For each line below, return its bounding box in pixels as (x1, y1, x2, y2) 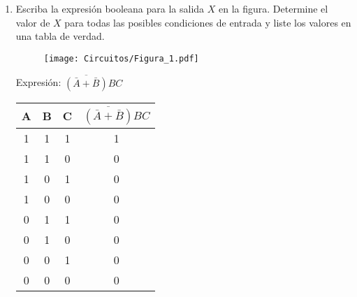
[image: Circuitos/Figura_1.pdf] (43, 53, 199, 64)
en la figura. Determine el (219, 1, 328, 15)
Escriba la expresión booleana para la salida (15, 1, 205, 15)
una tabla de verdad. (15, 29, 105, 43)
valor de (15, 15, 50, 29)
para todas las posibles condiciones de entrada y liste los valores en (64, 15, 351, 29)
